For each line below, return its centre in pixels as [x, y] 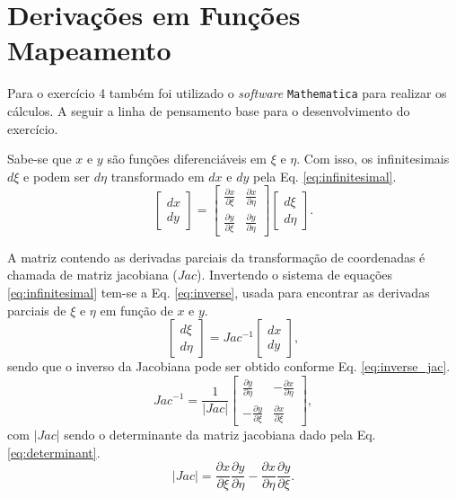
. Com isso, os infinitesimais [373, 159]
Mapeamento [89, 50]
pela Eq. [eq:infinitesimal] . [324, 176]
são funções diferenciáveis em [187, 159]
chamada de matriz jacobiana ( [92, 275]
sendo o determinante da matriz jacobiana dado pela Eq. [220, 435]
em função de [136, 310]
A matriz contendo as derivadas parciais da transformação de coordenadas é [216, 257]
